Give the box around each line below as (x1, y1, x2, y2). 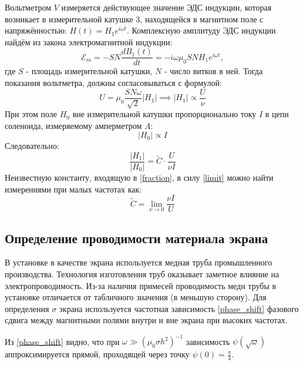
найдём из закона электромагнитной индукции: (5, 35, 173, 48)
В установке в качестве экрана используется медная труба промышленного (5, 256, 272, 268)
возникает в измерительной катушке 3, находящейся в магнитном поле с (5, 12, 264, 25)
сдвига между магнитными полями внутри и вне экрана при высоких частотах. (5, 314, 288, 326)
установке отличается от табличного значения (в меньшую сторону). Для (5, 291, 267, 303)
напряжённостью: (5, 24, 67, 36)
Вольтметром (5, 1, 52, 13)
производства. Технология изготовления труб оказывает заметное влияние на (5, 267, 280, 280)
